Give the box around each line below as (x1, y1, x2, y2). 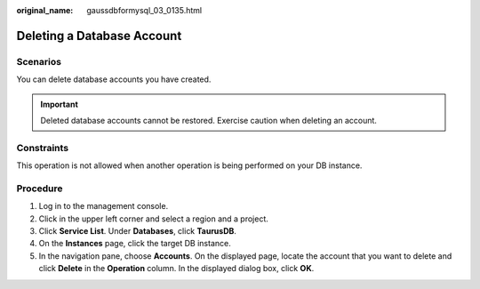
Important (40, 99, 79, 109)
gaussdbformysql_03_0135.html (86, 5, 203, 15)
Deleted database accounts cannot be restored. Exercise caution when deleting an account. (40, 115, 378, 125)
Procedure (16, 182, 63, 195)
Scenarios (16, 55, 62, 68)
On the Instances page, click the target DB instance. (38, 238, 231, 249)
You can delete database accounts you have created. (16, 74, 212, 84)
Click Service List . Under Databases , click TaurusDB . (38, 226, 237, 236)
